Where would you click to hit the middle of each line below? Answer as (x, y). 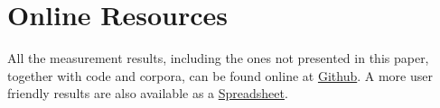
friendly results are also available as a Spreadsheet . (148, 93)
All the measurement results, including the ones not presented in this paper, (218, 58)
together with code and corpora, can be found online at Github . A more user (220, 75)
